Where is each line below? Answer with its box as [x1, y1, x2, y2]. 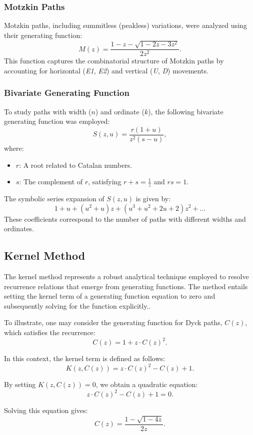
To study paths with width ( [4, 106, 91, 116]
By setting [4, 379, 36, 390]
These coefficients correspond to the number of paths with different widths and [4, 213, 246, 224]
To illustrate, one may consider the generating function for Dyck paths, [4, 317, 222, 328]
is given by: [135, 193, 171, 203]
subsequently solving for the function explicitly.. [4, 300, 151, 311]
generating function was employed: [4, 116, 110, 126]
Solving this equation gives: [4, 405, 88, 416]
